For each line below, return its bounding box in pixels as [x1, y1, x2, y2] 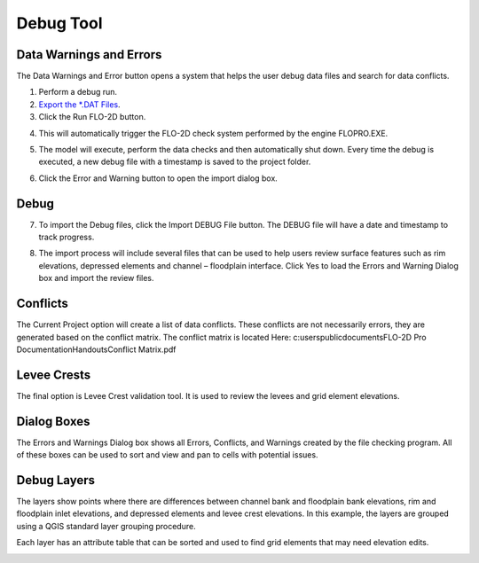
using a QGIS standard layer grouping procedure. [16, 520, 196, 531]
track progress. [38, 231, 95, 243]
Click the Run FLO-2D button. [38, 112, 146, 122]
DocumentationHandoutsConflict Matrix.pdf [16, 344, 177, 355]
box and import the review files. [38, 273, 154, 284]
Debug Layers [16, 473, 96, 488]
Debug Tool [16, 13, 103, 33]
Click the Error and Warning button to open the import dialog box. [38, 173, 279, 184]
